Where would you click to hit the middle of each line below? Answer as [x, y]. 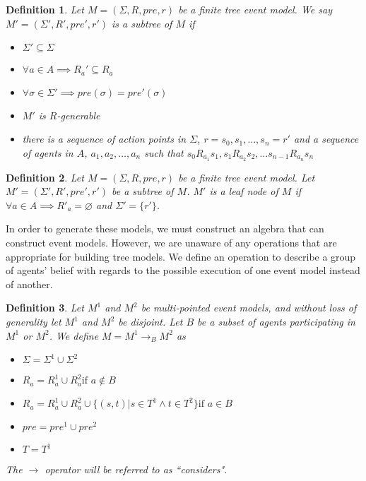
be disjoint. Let [150, 322]
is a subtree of [142, 23]
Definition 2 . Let [45, 177]
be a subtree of [143, 191]
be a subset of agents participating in [276, 322]
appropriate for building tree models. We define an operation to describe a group [181, 256]
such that [164, 152]
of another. [29, 284]
